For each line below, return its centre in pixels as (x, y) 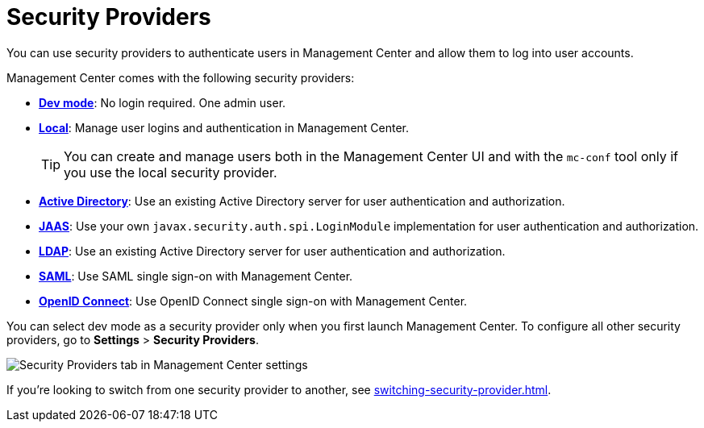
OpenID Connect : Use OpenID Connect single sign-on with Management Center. (253, 301)
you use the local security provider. (171, 172)
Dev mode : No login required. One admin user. (162, 102)
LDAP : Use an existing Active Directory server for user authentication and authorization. (272, 251)
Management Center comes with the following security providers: (181, 77)
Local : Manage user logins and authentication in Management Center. (224, 127)
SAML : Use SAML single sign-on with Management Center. (196, 276)
